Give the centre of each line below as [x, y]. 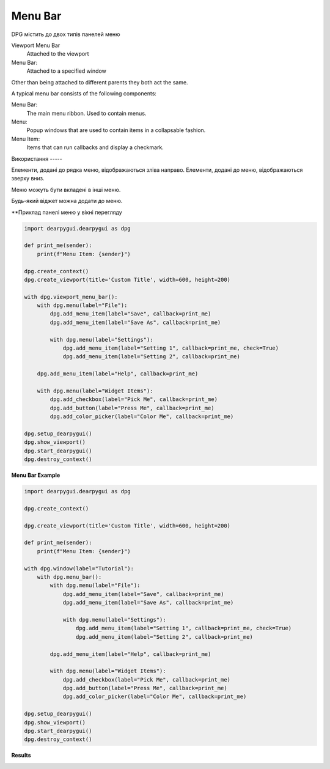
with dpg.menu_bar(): [69, 577]
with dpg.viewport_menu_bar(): [71, 297]
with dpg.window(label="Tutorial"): [79, 568]
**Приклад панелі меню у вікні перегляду [67, 212]
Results [21, 756]
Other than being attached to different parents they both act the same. [100, 82]
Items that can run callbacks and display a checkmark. [95, 147]
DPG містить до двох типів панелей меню [66, 34]
